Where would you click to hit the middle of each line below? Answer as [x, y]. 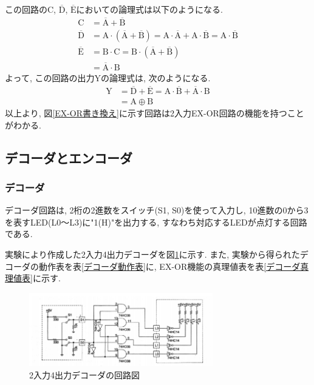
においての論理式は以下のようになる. [149, 9]
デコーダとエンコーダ [69, 157]
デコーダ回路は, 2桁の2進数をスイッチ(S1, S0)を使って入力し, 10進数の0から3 [157, 210]
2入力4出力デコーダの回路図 [84, 375]
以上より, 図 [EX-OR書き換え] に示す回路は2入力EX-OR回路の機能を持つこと [155, 113]
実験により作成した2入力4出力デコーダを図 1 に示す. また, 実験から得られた [152, 254]
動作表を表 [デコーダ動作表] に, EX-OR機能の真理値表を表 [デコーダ [169, 266]
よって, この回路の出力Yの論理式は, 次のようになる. [108, 78]
